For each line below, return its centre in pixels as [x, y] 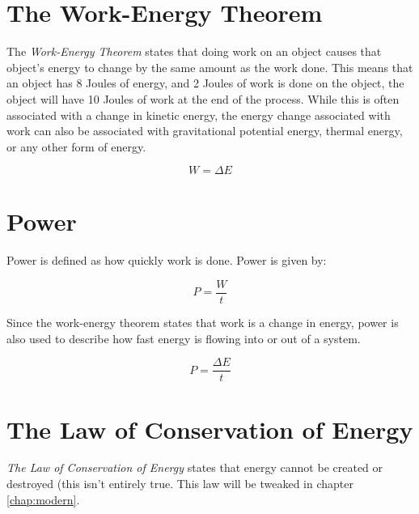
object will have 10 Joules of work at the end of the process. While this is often [203, 98]
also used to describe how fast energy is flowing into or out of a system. [184, 338]
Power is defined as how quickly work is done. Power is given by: [167, 260]
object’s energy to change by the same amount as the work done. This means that [210, 67]
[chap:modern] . [43, 499]
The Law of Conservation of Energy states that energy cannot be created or [195, 467]
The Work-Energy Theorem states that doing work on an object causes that [194, 51]
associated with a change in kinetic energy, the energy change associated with [199, 115]
